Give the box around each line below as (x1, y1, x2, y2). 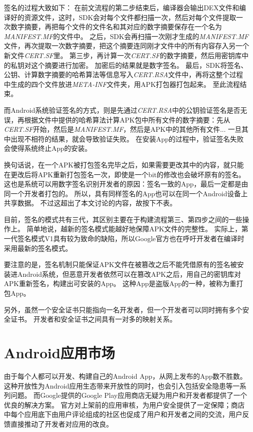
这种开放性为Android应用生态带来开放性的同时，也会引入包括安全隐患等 (4, 380, 233, 391)
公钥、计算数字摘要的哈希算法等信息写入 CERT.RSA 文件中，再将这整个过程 (4, 69, 243, 80)
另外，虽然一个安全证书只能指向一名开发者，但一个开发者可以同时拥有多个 (4, 304, 242, 314)
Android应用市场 (4, 343, 115, 362)
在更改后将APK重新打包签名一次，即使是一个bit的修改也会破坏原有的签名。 (4, 169, 246, 179)
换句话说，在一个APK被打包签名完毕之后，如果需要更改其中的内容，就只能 (4, 159, 244, 169)
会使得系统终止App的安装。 (4, 143, 92, 153)
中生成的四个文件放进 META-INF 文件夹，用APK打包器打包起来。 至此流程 (4, 79, 240, 89)
